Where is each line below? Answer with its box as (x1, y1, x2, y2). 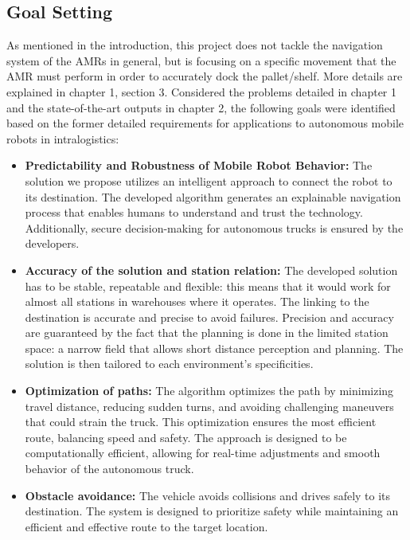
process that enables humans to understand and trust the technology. (25, 204, 363, 221)
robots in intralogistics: (6, 130, 119, 147)
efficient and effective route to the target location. (25, 518, 268, 534)
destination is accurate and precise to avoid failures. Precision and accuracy (25, 308, 394, 325)
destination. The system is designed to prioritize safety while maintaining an (25, 503, 399, 519)
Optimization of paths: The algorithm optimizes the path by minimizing (25, 382, 394, 399)
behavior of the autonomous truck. (25, 460, 194, 477)
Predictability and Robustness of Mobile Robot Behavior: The (25, 157, 373, 174)
